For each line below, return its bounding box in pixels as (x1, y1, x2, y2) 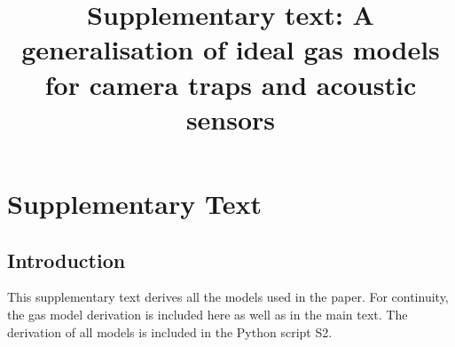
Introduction (7, 246, 126, 273)
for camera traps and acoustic (44, 66, 417, 102)
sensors (185, 100, 276, 137)
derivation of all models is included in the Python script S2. (7, 322, 333, 341)
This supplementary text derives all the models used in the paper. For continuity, (7, 288, 449, 306)
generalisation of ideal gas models (21, 31, 440, 67)
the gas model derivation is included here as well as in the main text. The (7, 304, 408, 323)
